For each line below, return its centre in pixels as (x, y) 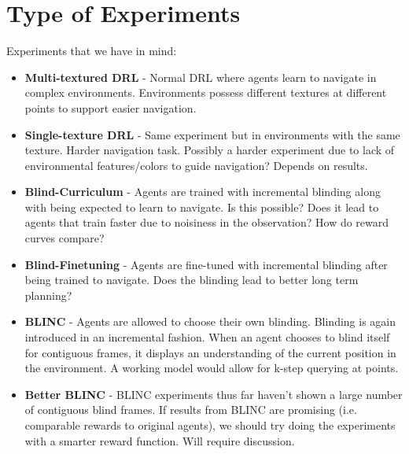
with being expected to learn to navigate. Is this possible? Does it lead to (202, 207)
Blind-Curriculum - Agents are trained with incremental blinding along (203, 192)
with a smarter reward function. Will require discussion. (160, 440)
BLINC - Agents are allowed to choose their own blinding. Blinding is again (210, 321)
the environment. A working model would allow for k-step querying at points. (212, 368)
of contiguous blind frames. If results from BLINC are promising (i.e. (191, 410)
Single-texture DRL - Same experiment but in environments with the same (212, 134)
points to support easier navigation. (111, 107)
